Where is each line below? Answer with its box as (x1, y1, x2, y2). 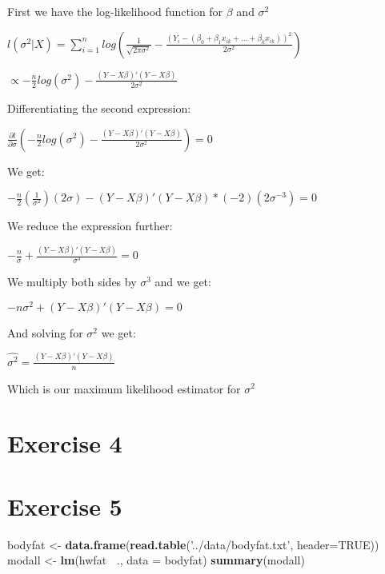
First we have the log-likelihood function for (7, 3, 223, 19)
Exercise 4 (7, 427, 122, 460)
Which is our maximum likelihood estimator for (7, 380, 241, 397)
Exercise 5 (7, 489, 122, 522)
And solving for (7, 324, 83, 341)
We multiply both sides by (7, 273, 137, 290)
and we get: (154, 273, 211, 290)
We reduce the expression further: (7, 217, 173, 234)
